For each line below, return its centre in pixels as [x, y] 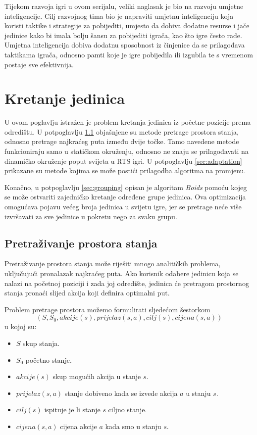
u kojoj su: [21, 326]
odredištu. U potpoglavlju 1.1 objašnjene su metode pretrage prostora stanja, [122, 131]
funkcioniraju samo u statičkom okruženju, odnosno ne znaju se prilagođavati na [127, 151]
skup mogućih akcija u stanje [97, 376]
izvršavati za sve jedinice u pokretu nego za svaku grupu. [91, 216]
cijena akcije [78, 426]
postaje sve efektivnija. [39, 64]
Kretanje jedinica [65, 98]
